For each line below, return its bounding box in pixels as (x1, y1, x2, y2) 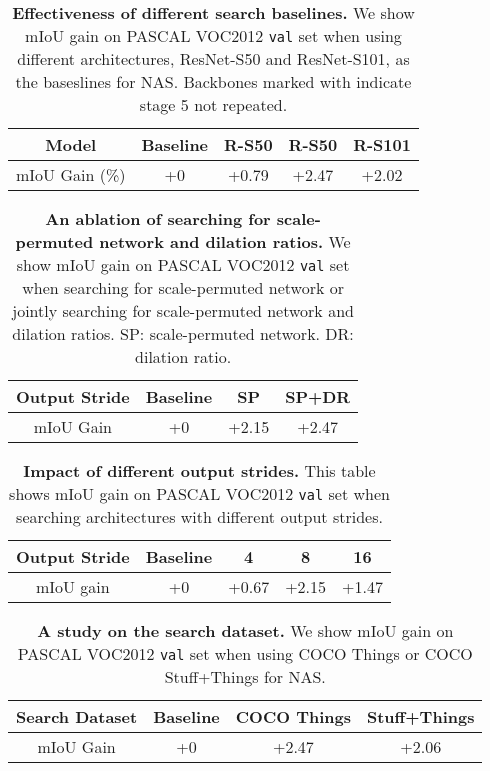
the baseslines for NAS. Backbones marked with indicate (15, 70, 412, 93)
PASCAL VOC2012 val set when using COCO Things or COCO (17, 642, 473, 665)
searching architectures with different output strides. (16, 505, 383, 528)
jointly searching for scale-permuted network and (12, 299, 354, 322)
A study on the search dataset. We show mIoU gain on (37, 619, 454, 642)
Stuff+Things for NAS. (164, 665, 326, 688)
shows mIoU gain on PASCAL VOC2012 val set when (9, 482, 390, 505)
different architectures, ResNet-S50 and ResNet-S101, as (17, 47, 410, 70)
